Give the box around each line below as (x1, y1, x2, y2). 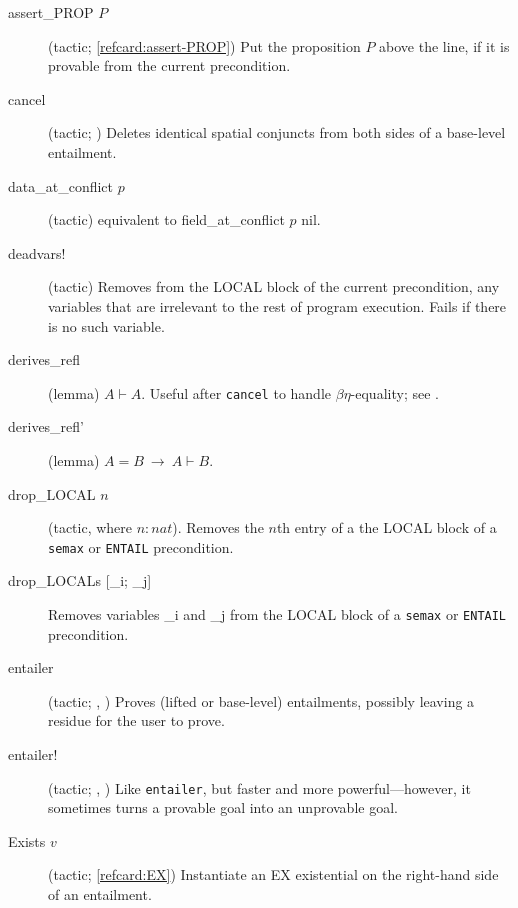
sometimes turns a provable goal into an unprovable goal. (48, 797, 398, 818)
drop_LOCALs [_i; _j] (8, 570, 152, 591)
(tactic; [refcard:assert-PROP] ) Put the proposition (48, 35, 361, 56)
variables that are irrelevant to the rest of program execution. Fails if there (48, 295, 507, 316)
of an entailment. (48, 884, 152, 905)
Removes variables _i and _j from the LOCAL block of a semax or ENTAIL (48, 604, 507, 624)
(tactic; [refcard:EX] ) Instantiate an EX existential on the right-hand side (48, 864, 499, 885)
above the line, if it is (379, 35, 510, 56)
